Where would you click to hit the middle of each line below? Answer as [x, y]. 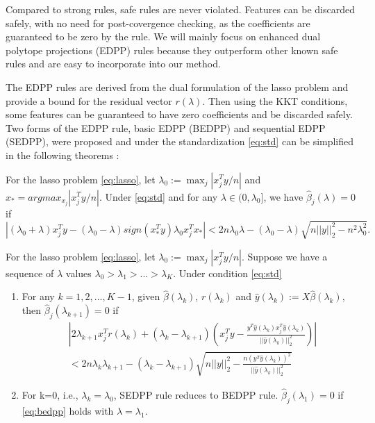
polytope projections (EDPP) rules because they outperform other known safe [172, 50]
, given [146, 296]
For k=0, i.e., [50, 394]
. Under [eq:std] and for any [158, 196]
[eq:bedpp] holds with [68, 410]
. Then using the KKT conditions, [275, 100]
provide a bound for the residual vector [89, 100]
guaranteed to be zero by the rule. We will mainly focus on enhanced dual [163, 36]
